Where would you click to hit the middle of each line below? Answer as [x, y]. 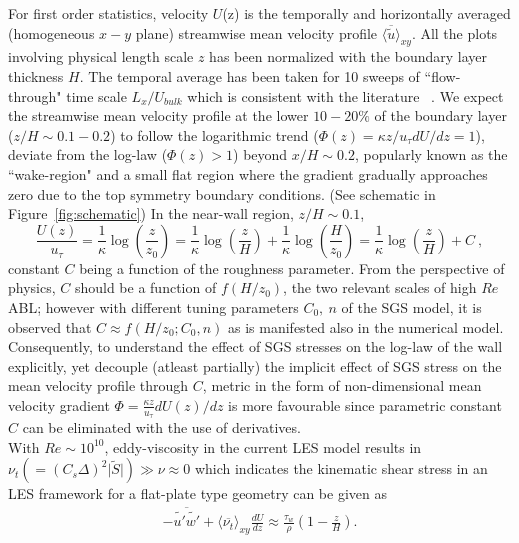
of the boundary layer [440, 115]
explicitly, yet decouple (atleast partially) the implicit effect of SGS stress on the [255, 365]
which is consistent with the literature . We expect [345, 95]
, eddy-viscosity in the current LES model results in [263, 446]
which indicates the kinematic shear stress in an [341, 468]
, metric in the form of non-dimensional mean [342, 385]
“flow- [442, 75]
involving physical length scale [101, 56]
